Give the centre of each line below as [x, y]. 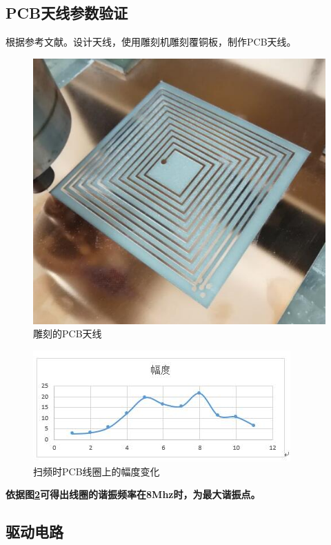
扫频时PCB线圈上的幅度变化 [97, 471]
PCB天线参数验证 [67, 13]
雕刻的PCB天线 [68, 334]
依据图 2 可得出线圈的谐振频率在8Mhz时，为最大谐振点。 [133, 494]
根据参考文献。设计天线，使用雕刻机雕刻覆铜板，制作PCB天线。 [151, 42]
